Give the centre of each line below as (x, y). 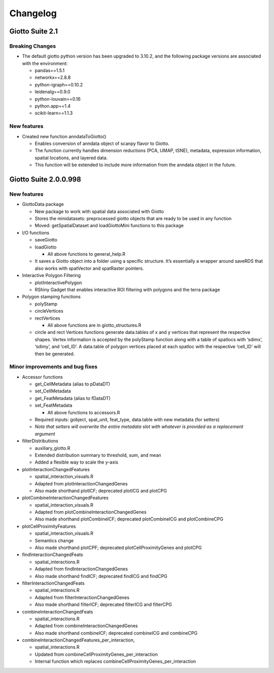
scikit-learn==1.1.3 (54, 113)
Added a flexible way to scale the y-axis (77, 462)
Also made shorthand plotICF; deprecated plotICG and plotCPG (101, 491)
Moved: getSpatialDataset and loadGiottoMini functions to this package (109, 226)
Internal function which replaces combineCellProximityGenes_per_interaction (115, 661)
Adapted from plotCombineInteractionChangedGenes (91, 512)
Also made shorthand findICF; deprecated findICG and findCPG (101, 576)
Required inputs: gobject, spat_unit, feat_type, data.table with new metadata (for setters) (127, 419)
